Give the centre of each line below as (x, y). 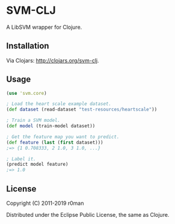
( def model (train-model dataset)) (51, 126)
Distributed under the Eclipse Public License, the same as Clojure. (88, 215)
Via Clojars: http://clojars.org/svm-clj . (53, 60)
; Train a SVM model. (33, 121)
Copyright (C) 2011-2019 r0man (45, 203)
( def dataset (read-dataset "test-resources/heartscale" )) (82, 110)
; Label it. (21, 159)
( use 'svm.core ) (26, 93)
